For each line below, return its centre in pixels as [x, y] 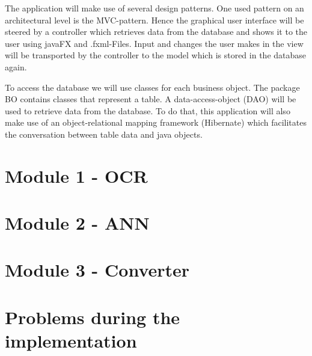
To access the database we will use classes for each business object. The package [152, 87]
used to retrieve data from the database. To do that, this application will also [148, 110]
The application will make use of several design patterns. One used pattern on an [154, 8]
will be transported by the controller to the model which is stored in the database [156, 55]
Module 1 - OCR [76, 175]
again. [16, 66]
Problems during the [93, 317]
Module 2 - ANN [77, 223]
